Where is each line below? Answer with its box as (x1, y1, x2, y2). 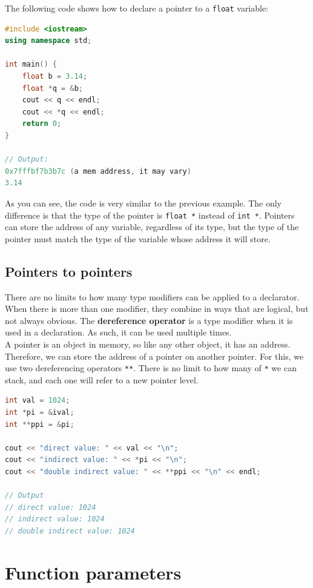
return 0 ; (22, 119, 62, 128)
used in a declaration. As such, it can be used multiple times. (5, 326, 232, 339)
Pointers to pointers (5, 262, 133, 280)
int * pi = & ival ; (5, 408, 74, 417)
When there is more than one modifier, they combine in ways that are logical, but (5, 302, 309, 315)
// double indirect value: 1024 (5, 526, 135, 535)
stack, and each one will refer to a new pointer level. (5, 373, 199, 386)
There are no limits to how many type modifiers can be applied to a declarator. (5, 290, 300, 303)
